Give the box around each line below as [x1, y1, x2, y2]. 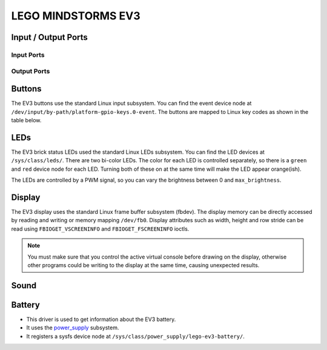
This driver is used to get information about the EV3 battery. [26, 315, 176, 323]
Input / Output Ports [11, 32, 88, 42]
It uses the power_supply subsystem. [26, 324, 119, 331]
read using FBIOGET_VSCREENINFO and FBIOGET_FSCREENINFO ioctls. [11, 225, 190, 233]
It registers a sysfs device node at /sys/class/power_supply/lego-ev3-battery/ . [26, 332, 245, 340]
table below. [11, 116, 42, 124]
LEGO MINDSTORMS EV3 [11, 9, 140, 22]
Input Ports [11, 50, 45, 59]
